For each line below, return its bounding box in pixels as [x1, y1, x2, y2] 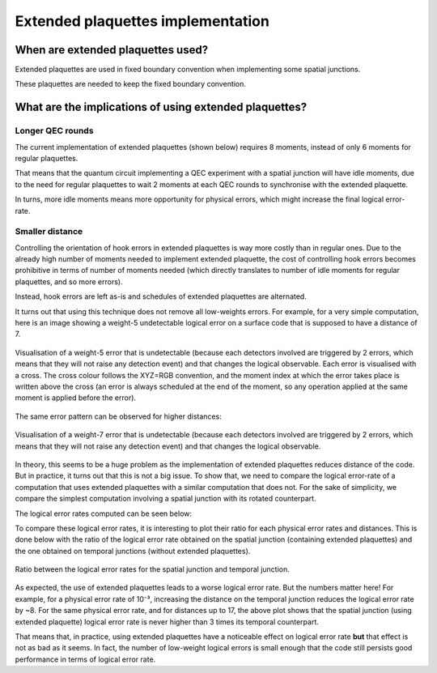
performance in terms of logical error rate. [15, 654, 156, 664]
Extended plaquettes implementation [15, 12, 270, 30]
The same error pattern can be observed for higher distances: [15, 411, 222, 421]
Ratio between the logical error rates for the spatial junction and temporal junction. [15, 564, 291, 574]
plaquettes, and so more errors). [15, 276, 123, 287]
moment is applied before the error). [15, 393, 137, 403]
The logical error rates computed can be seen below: [15, 509, 193, 518]
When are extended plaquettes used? [15, 43, 209, 57]
